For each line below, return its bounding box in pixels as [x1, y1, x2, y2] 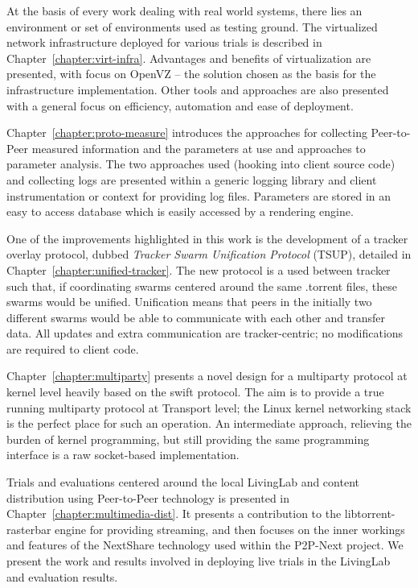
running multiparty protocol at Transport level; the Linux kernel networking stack [6, 399, 412, 416]
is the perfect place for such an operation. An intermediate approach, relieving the [6, 415, 412, 432]
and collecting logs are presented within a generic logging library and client [6, 171, 377, 188]
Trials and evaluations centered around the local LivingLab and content [6, 474, 359, 491]
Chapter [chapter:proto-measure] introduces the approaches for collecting [6, 124, 367, 141]
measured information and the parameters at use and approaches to [31, 139, 366, 156]
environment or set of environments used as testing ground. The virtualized [6, 18, 378, 35]
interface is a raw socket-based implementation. [6, 446, 240, 463]
